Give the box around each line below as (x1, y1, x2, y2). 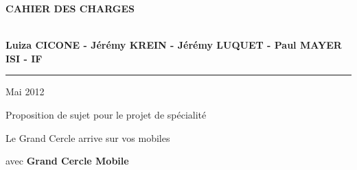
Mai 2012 (5, 84, 45, 99)
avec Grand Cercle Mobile (5, 154, 129, 168)
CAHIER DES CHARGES (5, 1, 135, 15)
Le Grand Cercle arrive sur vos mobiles (5, 130, 170, 145)
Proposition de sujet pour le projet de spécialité (5, 107, 207, 121)
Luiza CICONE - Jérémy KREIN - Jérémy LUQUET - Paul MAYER (5, 38, 342, 52)
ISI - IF (5, 51, 43, 65)
